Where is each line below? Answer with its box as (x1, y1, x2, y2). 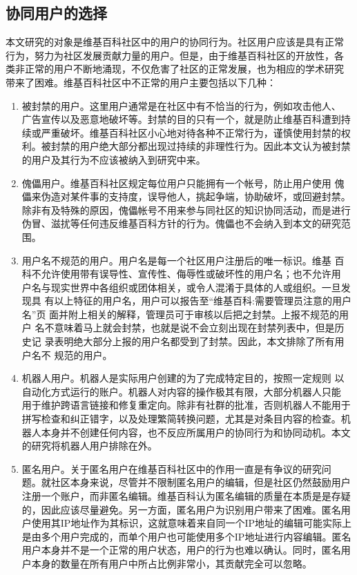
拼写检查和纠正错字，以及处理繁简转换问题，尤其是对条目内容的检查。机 (21, 411, 351, 426)
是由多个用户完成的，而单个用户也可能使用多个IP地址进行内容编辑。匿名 (21, 529, 351, 543)
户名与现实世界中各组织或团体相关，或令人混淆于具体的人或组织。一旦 (21, 280, 341, 294)
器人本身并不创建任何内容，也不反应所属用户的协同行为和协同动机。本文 (21, 425, 351, 439)
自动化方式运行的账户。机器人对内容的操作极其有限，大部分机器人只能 (21, 384, 341, 398)
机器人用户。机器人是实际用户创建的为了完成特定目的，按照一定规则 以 (21, 371, 345, 385)
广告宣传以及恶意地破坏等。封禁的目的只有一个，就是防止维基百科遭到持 (21, 112, 351, 126)
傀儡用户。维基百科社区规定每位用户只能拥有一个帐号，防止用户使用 (21, 175, 331, 190)
